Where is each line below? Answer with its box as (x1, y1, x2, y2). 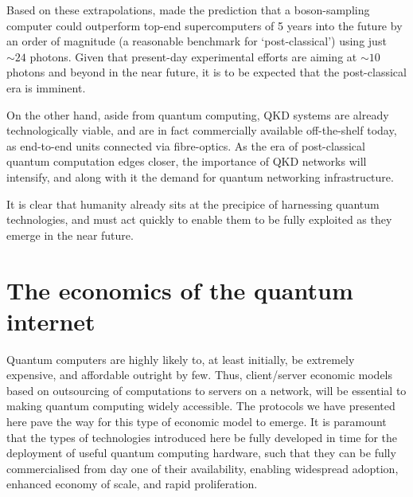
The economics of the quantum (6, 273, 353, 306)
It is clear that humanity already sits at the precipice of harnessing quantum (6, 195, 380, 212)
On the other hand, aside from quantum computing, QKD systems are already (6, 106, 389, 123)
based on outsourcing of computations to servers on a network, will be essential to (6, 382, 407, 398)
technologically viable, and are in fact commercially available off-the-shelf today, (6, 122, 397, 139)
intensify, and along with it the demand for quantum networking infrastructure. (6, 168, 394, 185)
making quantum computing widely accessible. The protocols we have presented (6, 397, 395, 414)
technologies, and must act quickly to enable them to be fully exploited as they (6, 211, 392, 228)
